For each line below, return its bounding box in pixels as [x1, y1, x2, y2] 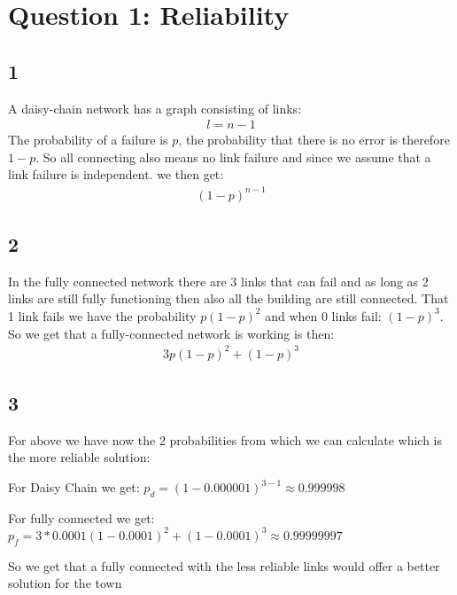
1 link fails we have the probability [8, 306, 197, 325]
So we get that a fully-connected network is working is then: [8, 324, 335, 342]
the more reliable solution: [8, 448, 151, 466]
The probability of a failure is [8, 130, 168, 149]
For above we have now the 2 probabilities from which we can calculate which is [8, 430, 443, 449]
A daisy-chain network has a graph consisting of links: [8, 98, 302, 117]
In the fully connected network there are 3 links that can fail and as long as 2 [8, 271, 429, 290]
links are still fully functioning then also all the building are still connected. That [8, 289, 449, 308]
